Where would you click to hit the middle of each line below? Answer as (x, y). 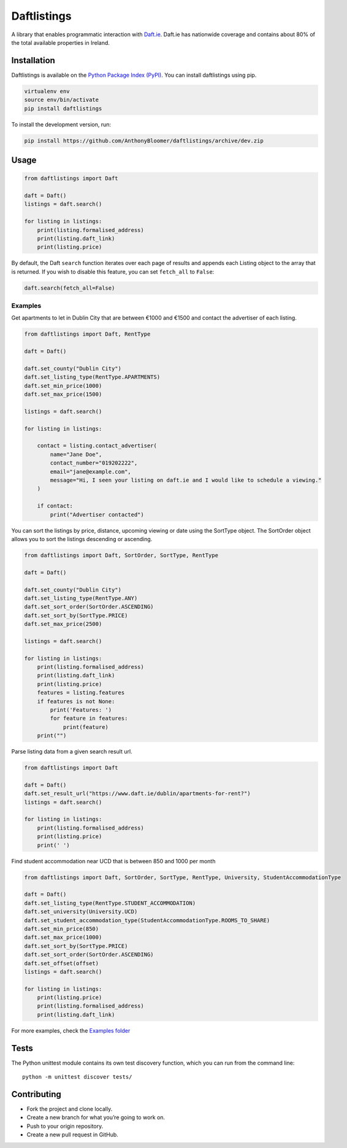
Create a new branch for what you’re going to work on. (96, 1117)
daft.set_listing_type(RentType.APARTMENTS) (92, 377)
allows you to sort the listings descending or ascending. (82, 539)
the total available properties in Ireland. (61, 42)
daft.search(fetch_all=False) (70, 288)
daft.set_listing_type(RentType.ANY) (81, 598)
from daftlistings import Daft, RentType (87, 334)
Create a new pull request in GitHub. (73, 1135)
